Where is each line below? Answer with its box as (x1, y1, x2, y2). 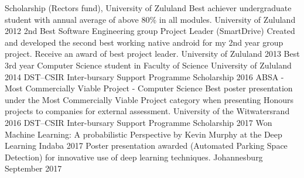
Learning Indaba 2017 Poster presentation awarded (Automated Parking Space (5, 139, 288, 152)
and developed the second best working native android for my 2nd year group (5, 36, 283, 48)
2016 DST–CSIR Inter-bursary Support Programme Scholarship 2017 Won (5, 116, 272, 128)
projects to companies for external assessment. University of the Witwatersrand (5, 105, 290, 117)
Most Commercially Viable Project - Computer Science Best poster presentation (5, 82, 293, 94)
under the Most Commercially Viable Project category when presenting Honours (5, 93, 293, 105)
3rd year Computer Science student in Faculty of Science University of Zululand (5, 59, 292, 71)
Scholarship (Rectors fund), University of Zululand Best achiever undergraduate (5, 2, 292, 13)
